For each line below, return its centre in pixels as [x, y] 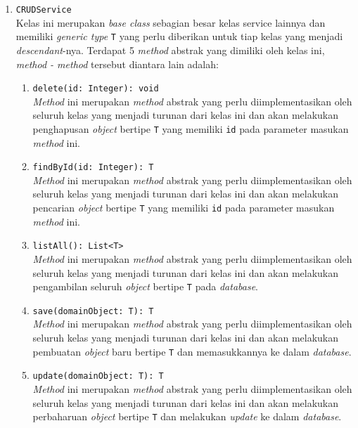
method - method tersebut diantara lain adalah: [117, 64]
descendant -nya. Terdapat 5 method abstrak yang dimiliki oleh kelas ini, [170, 50]
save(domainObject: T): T [93, 311]
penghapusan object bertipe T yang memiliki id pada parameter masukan [191, 128]
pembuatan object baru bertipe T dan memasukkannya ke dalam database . [192, 351]
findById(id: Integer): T [93, 168]
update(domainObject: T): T [98, 376]
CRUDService [44, 10]
